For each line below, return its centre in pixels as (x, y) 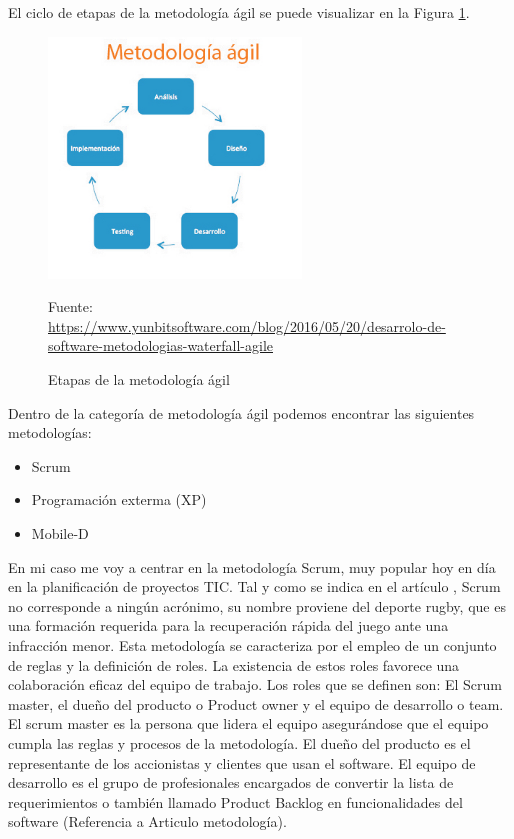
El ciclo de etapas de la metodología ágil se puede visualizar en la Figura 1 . (239, 12)
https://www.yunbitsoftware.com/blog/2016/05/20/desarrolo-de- (247, 325)
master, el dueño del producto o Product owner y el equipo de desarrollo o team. (256, 703)
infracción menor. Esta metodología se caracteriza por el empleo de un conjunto (252, 644)
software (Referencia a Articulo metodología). (147, 821)
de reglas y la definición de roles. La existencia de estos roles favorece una (234, 664)
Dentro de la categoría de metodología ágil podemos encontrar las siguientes (241, 412)
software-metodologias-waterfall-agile (160, 345)
